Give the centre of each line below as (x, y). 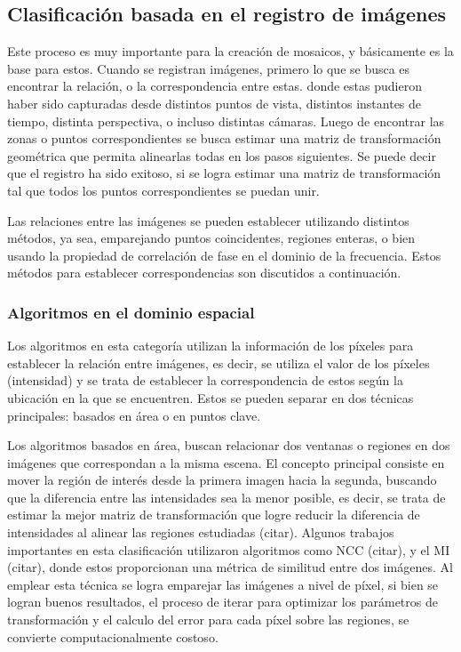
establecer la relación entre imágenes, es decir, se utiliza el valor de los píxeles (219, 362)
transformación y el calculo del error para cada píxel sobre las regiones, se (208, 620)
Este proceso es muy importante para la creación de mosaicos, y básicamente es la (230, 51)
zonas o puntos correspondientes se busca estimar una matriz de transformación (224, 138)
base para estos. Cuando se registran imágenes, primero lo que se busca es (209, 68)
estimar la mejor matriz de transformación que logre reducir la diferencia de (214, 515)
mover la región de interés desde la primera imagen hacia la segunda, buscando (222, 480)
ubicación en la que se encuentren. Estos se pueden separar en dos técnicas (211, 397)
